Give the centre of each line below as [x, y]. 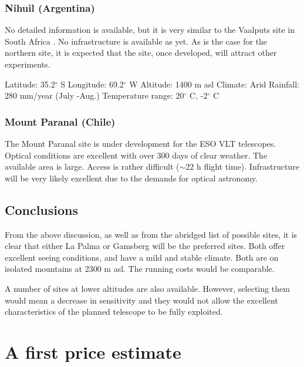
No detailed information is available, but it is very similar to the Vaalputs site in [150, 30]
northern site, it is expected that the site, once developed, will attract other [141, 53]
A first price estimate [93, 351]
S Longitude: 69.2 [92, 84]
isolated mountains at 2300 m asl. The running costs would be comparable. [140, 269]
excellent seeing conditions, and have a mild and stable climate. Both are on [142, 257]
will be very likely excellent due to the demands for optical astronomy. [131, 178]
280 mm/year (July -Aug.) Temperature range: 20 [94, 95]
